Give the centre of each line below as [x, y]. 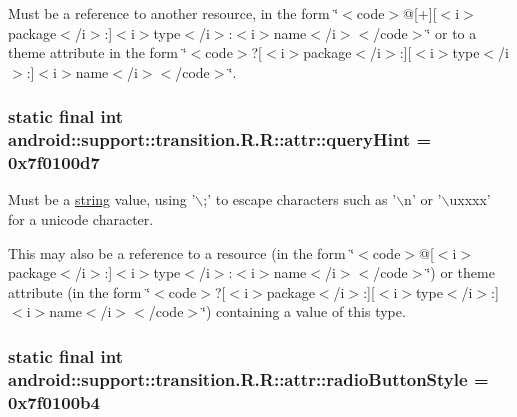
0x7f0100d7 [54, 162]
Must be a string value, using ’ [102, 199]
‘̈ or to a [451, 32]
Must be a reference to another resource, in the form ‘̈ [173, 13]
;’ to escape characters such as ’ [300, 199]
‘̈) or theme [460, 272]
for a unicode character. [81, 219]
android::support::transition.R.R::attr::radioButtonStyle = [248, 378]
